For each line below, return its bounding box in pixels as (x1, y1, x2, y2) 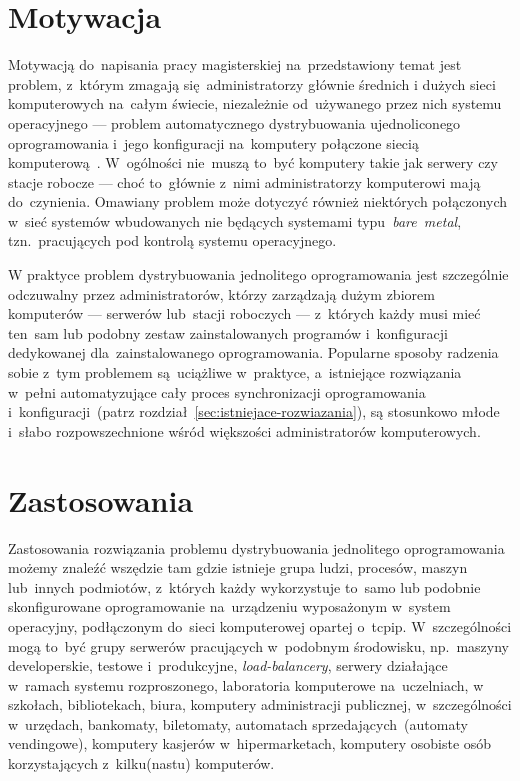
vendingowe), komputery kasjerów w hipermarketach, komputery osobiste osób (8, 733, 492, 754)
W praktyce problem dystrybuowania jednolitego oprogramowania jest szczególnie (8, 264, 509, 285)
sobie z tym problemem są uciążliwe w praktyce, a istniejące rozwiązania (8, 362, 462, 383)
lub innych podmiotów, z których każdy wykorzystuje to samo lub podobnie (8, 576, 481, 597)
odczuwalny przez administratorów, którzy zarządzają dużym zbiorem (8, 283, 435, 304)
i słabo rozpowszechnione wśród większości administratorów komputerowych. (8, 420, 481, 441)
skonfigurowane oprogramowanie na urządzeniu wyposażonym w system (8, 596, 451, 617)
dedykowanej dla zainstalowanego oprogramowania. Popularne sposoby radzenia (8, 342, 499, 363)
